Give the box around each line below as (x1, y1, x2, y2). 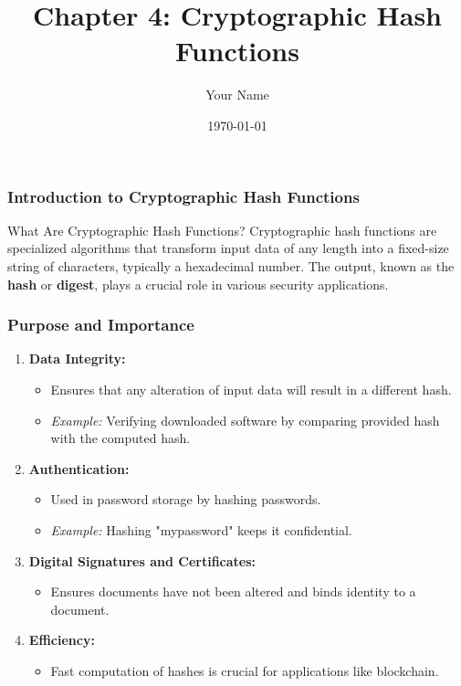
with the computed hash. (50, 428, 191, 448)
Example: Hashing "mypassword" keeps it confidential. (50, 520, 352, 539)
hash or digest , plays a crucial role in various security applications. (7, 274, 389, 293)
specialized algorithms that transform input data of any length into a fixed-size (7, 238, 449, 258)
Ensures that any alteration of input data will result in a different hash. (50, 379, 452, 398)
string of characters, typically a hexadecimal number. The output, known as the (7, 256, 455, 275)
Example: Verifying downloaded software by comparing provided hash (50, 410, 440, 429)
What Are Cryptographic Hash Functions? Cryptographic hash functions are (7, 220, 437, 239)
